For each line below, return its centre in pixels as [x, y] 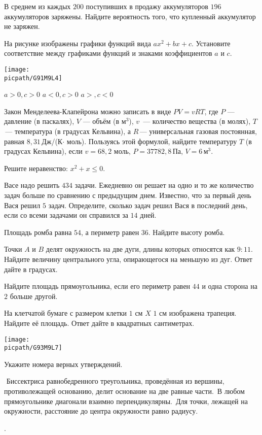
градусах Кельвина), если [43, 151]
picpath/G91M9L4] [33, 78]
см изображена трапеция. [198, 313]
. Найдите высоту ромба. [186, 232]
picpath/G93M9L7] [33, 348]
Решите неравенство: [36, 168]
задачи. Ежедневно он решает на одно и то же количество [164, 185]
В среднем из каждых [38, 6]
